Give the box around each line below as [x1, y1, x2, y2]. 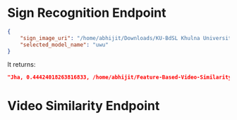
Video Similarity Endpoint [7, 98, 160, 114]
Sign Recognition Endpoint [7, 5, 167, 21]
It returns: [7, 60, 36, 69]
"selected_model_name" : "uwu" [20, 41, 109, 48]
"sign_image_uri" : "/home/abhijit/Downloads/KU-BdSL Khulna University [20, 34, 235, 41]
